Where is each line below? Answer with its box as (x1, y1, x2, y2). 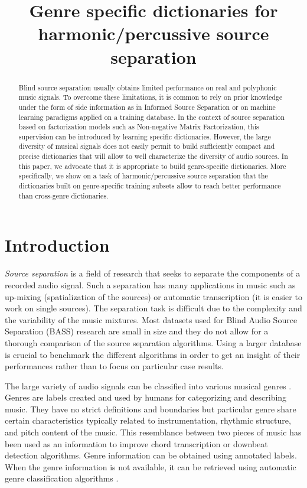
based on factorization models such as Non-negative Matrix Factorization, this (18, 122, 259, 132)
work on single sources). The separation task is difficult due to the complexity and (5, 302, 302, 314)
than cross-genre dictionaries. (18, 190, 109, 200)
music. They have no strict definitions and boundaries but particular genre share (5, 402, 296, 415)
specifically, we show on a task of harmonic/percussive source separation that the (18, 171, 268, 181)
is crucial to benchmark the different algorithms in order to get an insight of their (5, 348, 301, 360)
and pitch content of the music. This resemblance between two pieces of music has (5, 426, 302, 438)
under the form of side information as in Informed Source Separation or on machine (18, 102, 276, 112)
